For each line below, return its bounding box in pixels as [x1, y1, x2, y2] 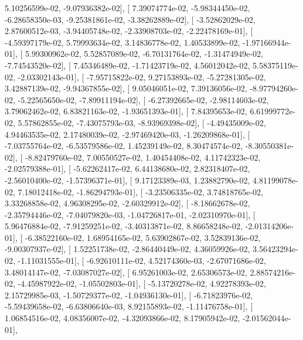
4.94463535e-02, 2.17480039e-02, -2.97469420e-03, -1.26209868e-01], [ [5, 128, 250, 140]
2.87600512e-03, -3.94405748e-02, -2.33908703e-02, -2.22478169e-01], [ [5, 25, 253, 37]
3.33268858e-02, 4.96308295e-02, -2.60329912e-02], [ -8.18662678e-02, [5, 197, 250, 209]
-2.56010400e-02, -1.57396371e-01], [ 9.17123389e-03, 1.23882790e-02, [5, 174, 250, 186]
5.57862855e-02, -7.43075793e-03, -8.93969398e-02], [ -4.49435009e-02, [18, 116, 266, 128]
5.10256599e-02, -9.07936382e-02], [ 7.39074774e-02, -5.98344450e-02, [5, 2, 250, 13]
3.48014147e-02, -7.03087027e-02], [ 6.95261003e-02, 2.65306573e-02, [5, 266, 247, 278]
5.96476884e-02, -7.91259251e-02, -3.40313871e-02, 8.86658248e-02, [5, 220, 243, 232]
